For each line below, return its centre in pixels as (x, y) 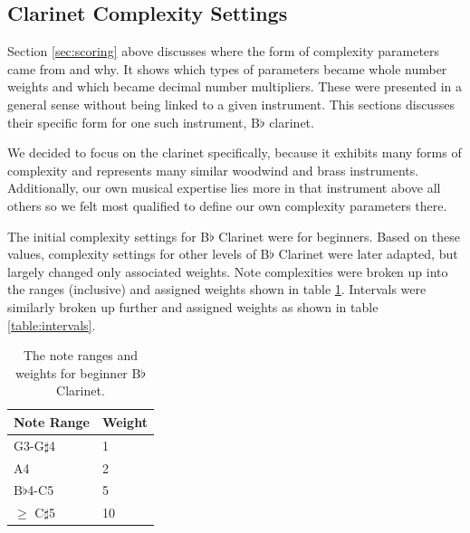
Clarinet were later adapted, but (368, 254)
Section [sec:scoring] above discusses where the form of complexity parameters (224, 51)
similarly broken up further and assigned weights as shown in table (193, 306)
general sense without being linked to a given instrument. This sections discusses (231, 104)
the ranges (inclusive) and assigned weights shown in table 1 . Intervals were (217, 289)
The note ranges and (80, 355)
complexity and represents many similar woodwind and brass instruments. (213, 170)
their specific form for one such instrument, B (134, 122)
